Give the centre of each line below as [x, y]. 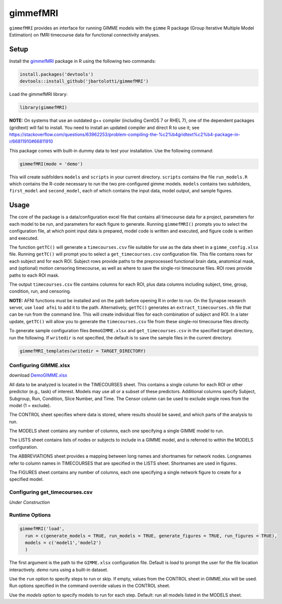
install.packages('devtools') [57, 74]
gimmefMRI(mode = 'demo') [51, 164]
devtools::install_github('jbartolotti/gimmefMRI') [84, 81]
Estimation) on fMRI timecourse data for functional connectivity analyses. [84, 34]
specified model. [26, 479]
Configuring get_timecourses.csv [51, 492]
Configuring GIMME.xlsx [40, 365]
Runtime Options [30, 515]
